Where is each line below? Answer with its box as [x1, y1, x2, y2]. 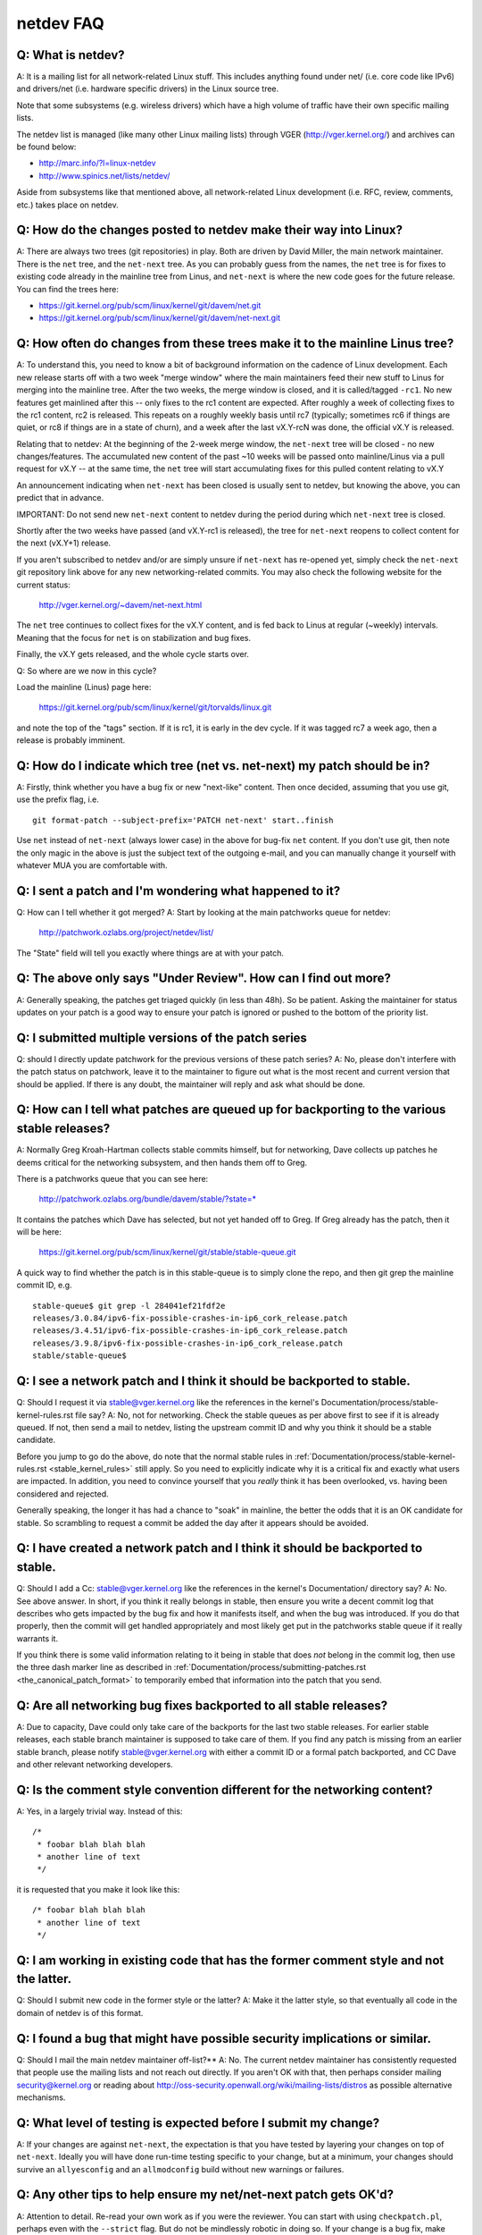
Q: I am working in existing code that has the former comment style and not [16, 1952, 445, 1968]
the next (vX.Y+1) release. [16, 537, 112, 549]
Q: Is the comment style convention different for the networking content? [16, 1782, 433, 1797]
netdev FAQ [16, 13, 104, 33]
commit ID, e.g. [16, 1279, 72, 1291]
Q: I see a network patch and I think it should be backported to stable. [16, 1373, 411, 1389]
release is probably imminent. [16, 735, 125, 746]
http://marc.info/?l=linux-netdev [38, 157, 156, 169]
